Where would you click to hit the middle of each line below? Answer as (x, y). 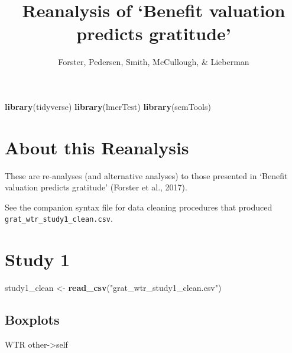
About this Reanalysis (97, 147)
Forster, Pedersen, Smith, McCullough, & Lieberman (154, 62)
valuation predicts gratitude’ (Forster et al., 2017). (96, 187)
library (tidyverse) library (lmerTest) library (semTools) (108, 106)
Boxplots (32, 320)
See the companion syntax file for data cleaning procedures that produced (139, 207)
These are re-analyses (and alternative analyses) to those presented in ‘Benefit (146, 175)
